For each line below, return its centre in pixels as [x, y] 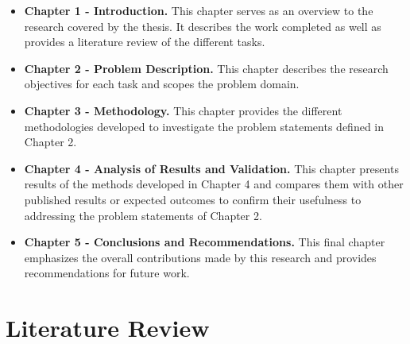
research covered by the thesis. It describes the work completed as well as [203, 26]
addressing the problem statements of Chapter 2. [143, 215]
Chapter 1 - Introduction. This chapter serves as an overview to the [199, 10]
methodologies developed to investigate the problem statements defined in [204, 126]
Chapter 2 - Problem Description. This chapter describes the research [206, 68]
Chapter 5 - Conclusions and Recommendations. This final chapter [205, 242]
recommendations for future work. [107, 273]
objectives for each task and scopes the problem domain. [162, 84]
